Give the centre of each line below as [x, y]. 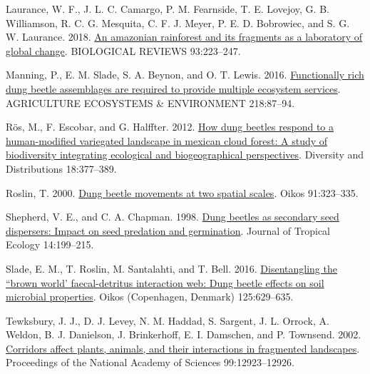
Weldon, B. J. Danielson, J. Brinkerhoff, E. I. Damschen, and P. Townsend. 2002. [184, 334]
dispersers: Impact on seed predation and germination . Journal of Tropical [168, 230]
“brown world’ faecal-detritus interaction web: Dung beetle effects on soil [165, 282]
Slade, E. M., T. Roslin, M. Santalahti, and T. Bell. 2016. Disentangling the [171, 268]
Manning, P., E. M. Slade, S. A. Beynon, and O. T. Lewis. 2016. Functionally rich [185, 75]
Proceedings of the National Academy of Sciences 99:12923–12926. [150, 362]
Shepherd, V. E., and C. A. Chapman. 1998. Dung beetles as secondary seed [173, 217]
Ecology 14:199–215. [50, 244]
